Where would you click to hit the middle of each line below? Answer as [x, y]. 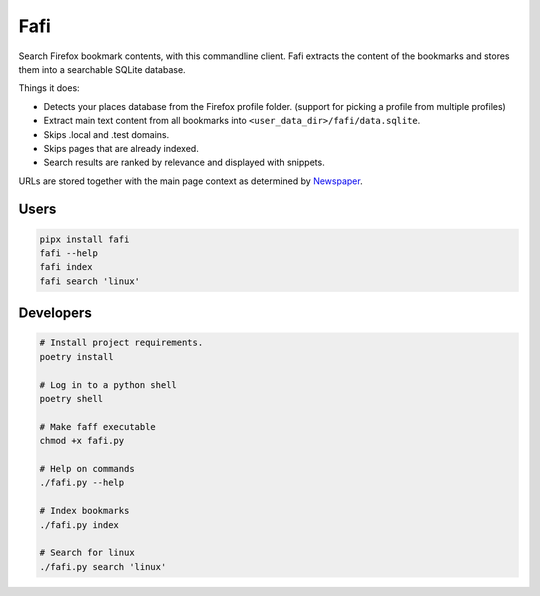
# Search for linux [87, 553]
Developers [55, 313]
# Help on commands [87, 468]
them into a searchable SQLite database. [102, 69]
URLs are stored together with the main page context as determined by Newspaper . [191, 181]
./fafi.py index [79, 524]
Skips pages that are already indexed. [121, 148]
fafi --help [69, 253]
